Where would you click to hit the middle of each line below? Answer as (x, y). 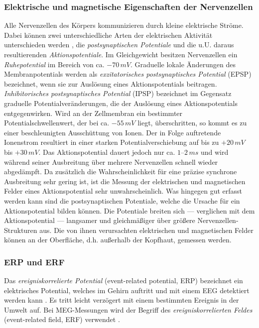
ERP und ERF (34, 262)
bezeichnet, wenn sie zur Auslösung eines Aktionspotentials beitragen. (111, 83)
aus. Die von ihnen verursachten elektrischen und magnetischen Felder (146, 230)
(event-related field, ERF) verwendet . (62, 319)
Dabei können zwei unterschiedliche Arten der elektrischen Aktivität (108, 35)
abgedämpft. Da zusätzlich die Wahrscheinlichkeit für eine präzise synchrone (121, 171)
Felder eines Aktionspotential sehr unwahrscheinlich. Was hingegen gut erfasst (123, 191)
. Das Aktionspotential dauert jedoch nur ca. (107, 152)
